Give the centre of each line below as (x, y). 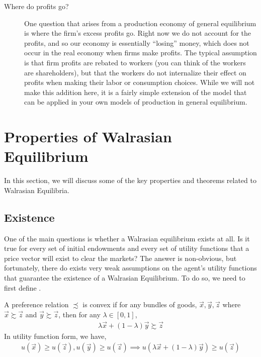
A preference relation (36, 304)
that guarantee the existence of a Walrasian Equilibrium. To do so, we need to (125, 278)
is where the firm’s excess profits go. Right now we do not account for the (138, 33)
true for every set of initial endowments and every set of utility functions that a (127, 248)
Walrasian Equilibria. (37, 190)
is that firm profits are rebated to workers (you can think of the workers (135, 62)
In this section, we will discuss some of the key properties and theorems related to (130, 180)
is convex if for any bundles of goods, (140, 304)
